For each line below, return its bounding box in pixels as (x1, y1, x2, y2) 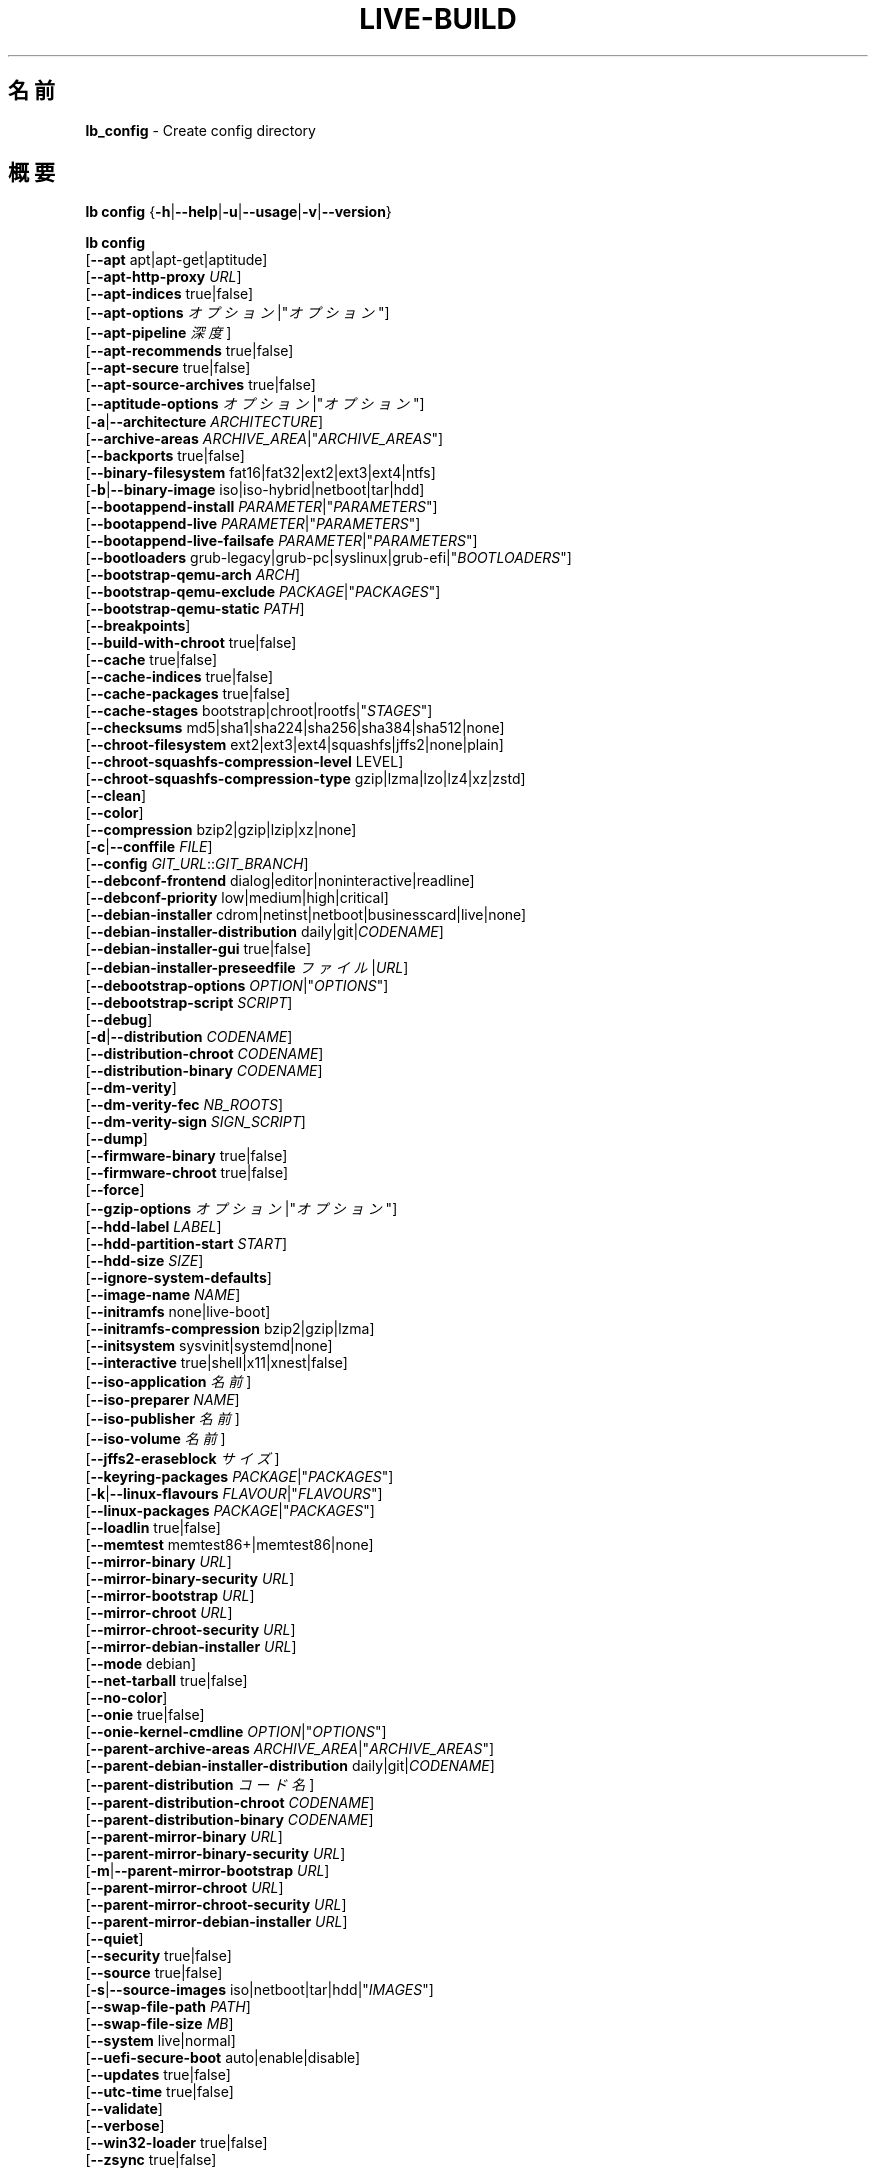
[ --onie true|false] (85, 1706, 205, 1724)
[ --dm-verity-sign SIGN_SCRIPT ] (85, 1113, 306, 1131)
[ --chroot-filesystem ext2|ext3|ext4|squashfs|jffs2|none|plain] (85, 736, 504, 754)
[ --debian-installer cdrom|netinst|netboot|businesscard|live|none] (85, 906, 527, 924)
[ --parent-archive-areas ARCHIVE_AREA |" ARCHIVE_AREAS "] (85, 1740, 495, 1758)
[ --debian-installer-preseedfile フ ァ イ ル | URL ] (85, 959, 409, 977)
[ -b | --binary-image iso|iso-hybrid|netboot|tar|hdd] (85, 481, 425, 499)
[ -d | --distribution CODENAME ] (85, 1028, 293, 1046)
